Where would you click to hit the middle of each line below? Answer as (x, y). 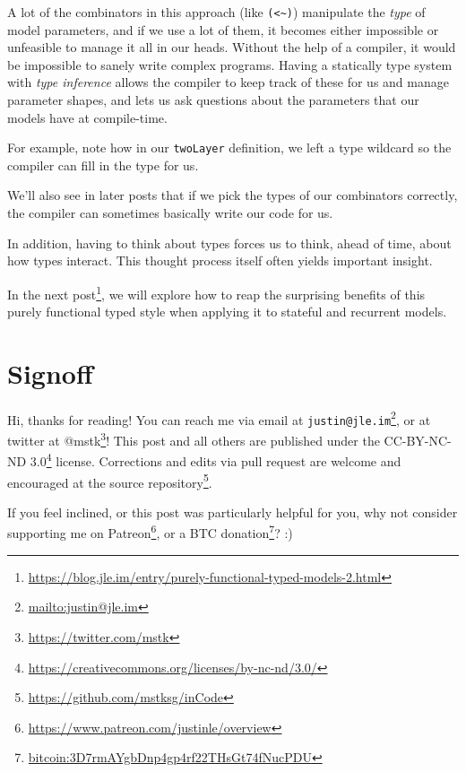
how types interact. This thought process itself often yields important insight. (220, 260)
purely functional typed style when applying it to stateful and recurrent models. (227, 312)
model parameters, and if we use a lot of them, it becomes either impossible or (223, 29)
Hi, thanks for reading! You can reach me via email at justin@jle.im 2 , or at (219, 418)
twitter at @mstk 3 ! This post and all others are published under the (194, 439)
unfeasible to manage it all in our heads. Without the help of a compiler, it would (232, 47)
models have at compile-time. (87, 117)
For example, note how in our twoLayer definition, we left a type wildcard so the (229, 147)
